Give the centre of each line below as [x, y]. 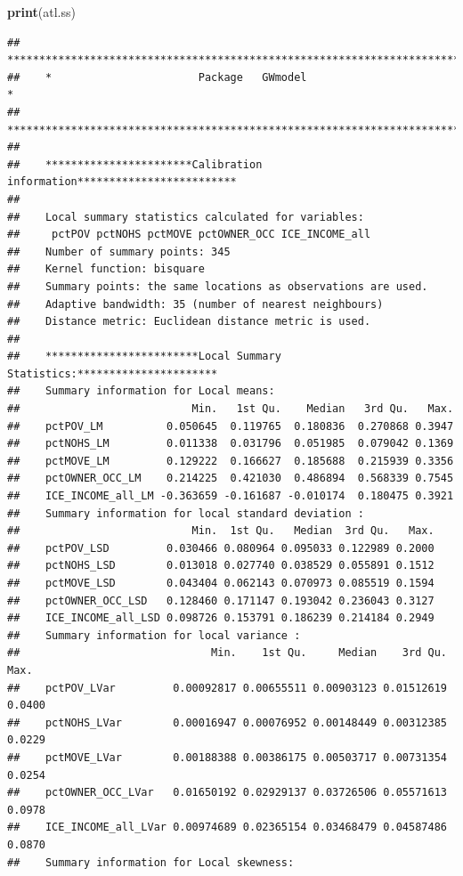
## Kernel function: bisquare [106, 269]
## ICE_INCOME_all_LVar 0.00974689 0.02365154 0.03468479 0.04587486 [227, 827]
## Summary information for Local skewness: [151, 862]
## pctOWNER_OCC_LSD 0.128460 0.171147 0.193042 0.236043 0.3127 [221, 600]
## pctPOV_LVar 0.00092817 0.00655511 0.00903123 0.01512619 [227, 688]
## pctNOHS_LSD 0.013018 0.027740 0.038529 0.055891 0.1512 [221, 566]
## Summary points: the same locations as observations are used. [218, 286]
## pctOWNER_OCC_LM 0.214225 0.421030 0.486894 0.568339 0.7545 [231, 479]
